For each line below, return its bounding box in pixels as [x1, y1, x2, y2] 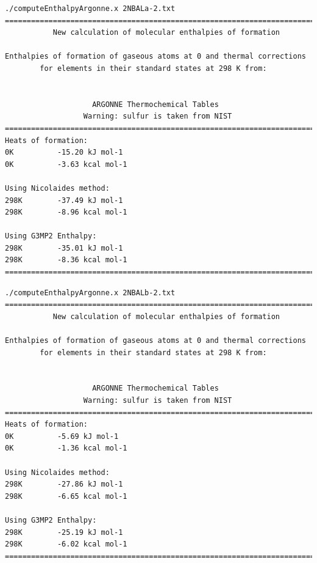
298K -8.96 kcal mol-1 [5, 208, 127, 217]
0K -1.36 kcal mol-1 [5, 444, 127, 453]
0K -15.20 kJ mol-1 [5, 148, 123, 157]
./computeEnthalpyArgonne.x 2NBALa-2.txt [5, 4, 176, 13]
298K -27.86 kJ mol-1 [5, 480, 123, 489]
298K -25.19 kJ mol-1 [5, 528, 123, 537]
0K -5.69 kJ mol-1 [5, 432, 119, 441]
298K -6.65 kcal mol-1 [5, 491, 127, 501]
